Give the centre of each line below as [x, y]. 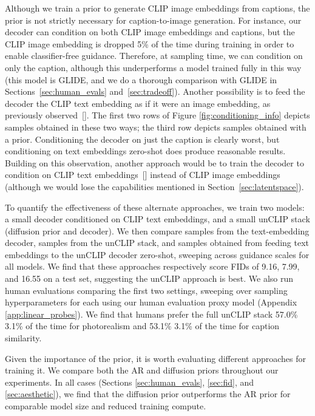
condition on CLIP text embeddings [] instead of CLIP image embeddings [143, 175]
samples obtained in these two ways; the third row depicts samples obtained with [156, 127]
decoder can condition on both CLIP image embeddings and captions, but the [150, 32]
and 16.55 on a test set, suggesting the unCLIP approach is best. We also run [149, 278]
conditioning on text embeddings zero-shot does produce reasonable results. [145, 151]
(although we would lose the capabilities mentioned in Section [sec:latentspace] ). [154, 186]
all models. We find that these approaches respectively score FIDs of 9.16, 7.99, [152, 266]
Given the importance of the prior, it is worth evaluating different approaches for [155, 358]
